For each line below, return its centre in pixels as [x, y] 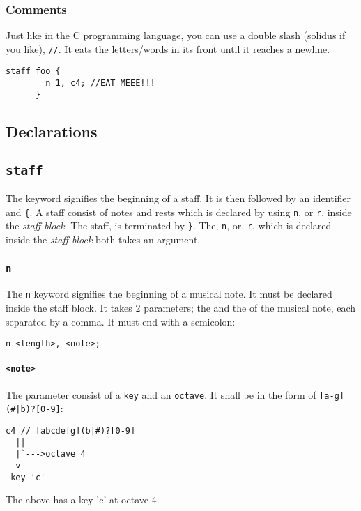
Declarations [52, 131]
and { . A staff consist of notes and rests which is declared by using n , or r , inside [179, 212]
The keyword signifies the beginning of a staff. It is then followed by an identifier [178, 198]
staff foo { [33, 71]
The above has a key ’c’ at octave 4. [83, 499]
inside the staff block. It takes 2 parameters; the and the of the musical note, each [181, 307]
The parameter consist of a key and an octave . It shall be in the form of [161, 394]
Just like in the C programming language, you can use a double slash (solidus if [176, 35]
